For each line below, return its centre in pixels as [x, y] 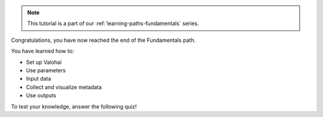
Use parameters [46, 70]
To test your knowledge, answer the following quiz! [74, 106]
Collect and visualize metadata [64, 87]
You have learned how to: [42, 51]
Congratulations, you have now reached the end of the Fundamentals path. [103, 40]
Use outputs [41, 96]
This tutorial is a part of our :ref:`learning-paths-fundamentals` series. [113, 23]
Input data [39, 79]
